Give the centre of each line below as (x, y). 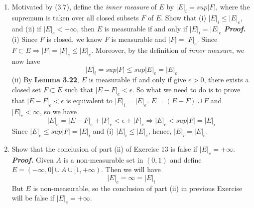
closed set (26, 89)
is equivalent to (89, 100)
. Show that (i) (184, 17)
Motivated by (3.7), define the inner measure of (84, 6)
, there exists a (226, 80)
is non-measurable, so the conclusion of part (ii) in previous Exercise (138, 188)
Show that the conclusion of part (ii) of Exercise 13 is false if (105, 148)
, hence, (160, 131)
